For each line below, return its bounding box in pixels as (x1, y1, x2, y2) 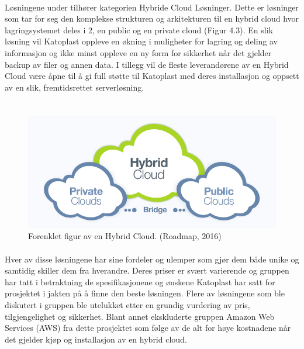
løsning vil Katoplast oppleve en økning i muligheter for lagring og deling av (5, 35, 278, 47)
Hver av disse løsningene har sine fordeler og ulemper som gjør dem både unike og (5, 253, 299, 265)
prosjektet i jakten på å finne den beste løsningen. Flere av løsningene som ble (5, 287, 285, 299)
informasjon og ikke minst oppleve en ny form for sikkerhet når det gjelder (5, 46, 272, 58)
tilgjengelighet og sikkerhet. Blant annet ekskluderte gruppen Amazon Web (5, 310, 275, 322)
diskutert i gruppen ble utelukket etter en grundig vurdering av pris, (5, 298, 250, 310)
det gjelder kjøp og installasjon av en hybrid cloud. (5, 333, 187, 345)
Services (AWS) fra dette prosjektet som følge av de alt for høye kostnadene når (5, 322, 291, 334)
